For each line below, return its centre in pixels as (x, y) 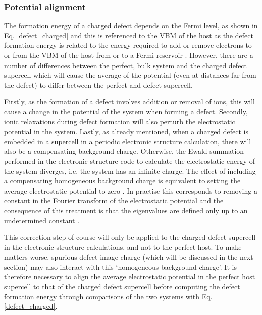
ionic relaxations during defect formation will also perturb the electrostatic (120, 121)
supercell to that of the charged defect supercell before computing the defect (122, 287)
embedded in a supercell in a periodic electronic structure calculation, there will (128, 141)
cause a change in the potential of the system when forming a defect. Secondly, (126, 111)
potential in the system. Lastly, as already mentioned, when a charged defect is (126, 131)
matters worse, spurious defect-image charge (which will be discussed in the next (129, 257)
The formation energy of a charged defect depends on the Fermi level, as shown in (131, 25)
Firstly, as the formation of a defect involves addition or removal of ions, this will (129, 102)
